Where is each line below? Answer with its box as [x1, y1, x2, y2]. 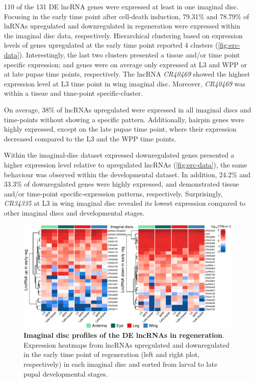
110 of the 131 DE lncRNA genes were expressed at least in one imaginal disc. [4, 1, 239, 11]
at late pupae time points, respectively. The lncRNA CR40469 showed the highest [4, 69, 250, 79]
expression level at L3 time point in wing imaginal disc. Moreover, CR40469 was [4, 78, 246, 88]
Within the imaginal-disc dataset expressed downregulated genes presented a [4, 150, 234, 160]
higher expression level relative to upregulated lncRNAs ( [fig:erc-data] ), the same [4, 159, 247, 169]
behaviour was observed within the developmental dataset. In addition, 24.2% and [4, 169, 251, 179]
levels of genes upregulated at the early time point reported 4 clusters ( [4, 40, 218, 50]
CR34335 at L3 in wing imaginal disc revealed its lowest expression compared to [4, 198, 246, 208]
